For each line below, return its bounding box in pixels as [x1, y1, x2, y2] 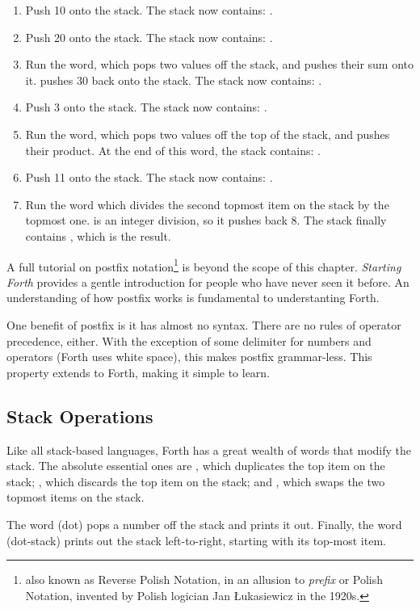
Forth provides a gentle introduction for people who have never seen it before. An [6, 273, 409, 290]
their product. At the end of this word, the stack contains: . [25, 141, 321, 158]
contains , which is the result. [25, 227, 171, 244]
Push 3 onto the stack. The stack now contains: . [25, 99, 267, 115]
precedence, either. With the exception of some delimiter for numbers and [6, 332, 372, 349]
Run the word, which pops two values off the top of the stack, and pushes [25, 125, 390, 142]
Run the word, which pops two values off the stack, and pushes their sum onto [25, 56, 414, 73]
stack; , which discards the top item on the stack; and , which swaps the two [6, 472, 385, 489]
